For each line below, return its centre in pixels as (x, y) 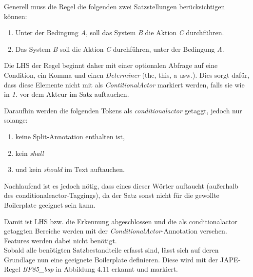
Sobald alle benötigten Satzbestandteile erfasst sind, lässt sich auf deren (111, 250)
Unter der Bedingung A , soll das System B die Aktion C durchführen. (120, 32)
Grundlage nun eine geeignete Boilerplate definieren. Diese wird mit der (111, 259)
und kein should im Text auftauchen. (70, 169)
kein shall (29, 153)
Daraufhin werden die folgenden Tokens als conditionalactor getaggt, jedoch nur (123, 110)
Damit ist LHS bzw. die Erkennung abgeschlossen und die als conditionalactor (121, 221)
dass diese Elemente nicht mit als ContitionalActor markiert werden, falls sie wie (124, 84)
